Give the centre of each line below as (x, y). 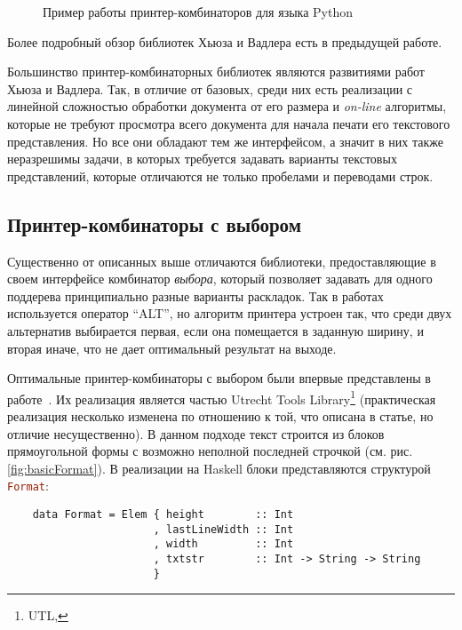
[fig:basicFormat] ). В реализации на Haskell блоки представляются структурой (219, 468)
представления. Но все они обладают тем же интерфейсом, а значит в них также (226, 141)
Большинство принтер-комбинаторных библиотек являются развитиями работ (216, 72)
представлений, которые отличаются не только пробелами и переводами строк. (220, 175)
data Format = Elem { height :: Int (163, 514)
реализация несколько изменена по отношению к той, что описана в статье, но (220, 415)
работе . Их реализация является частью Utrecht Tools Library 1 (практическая (222, 397)
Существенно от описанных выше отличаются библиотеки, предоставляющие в (222, 261)
